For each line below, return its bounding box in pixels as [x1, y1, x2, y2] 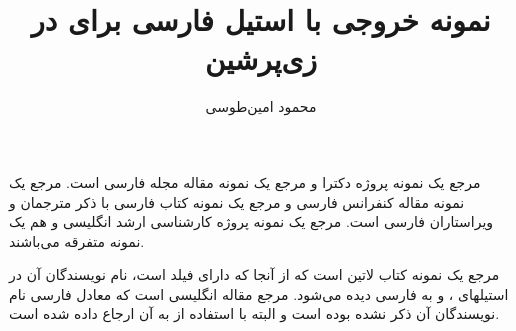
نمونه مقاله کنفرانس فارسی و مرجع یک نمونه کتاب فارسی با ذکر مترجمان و [9, 191, 465, 212]
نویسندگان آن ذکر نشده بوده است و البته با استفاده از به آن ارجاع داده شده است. [9, 303, 500, 324]
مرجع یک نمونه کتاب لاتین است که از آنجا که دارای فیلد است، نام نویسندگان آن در [9, 264, 500, 285]
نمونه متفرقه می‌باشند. [9, 230, 145, 251]
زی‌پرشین [205, 38, 317, 79]
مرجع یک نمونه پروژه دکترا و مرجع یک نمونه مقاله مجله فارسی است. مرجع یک [9, 171, 481, 192]
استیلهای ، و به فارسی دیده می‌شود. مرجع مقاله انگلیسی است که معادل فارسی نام [9, 283, 509, 304]
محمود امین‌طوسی [205, 96, 317, 117]
